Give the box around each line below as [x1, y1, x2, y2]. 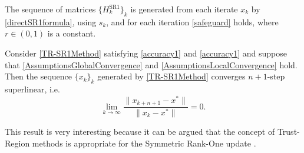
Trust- [277, 125, 300, 137]
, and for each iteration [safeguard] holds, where [106, 15, 279, 28]
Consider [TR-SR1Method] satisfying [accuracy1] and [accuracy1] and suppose [5, 46, 287, 59]
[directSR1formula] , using [5, 15, 97, 28]
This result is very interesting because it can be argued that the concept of [5, 125, 275, 137]
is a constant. [47, 27, 96, 39]
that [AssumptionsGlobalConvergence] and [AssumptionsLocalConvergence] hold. [5, 58, 298, 71]
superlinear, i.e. [5, 82, 60, 95]
